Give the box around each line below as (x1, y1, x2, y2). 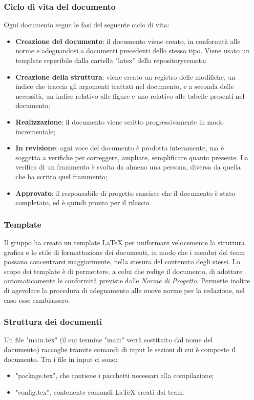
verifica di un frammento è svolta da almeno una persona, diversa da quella (15, 162, 241, 172)
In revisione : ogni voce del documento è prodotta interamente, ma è (15, 143, 224, 153)
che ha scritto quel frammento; (15, 171, 107, 181)
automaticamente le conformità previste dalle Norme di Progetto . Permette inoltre (4, 275, 250, 286)
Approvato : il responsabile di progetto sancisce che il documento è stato (15, 188, 235, 198)
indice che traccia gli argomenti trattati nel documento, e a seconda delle (15, 81, 234, 91)
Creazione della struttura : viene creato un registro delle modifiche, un (15, 71, 236, 82)
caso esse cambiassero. (4, 295, 70, 305)
